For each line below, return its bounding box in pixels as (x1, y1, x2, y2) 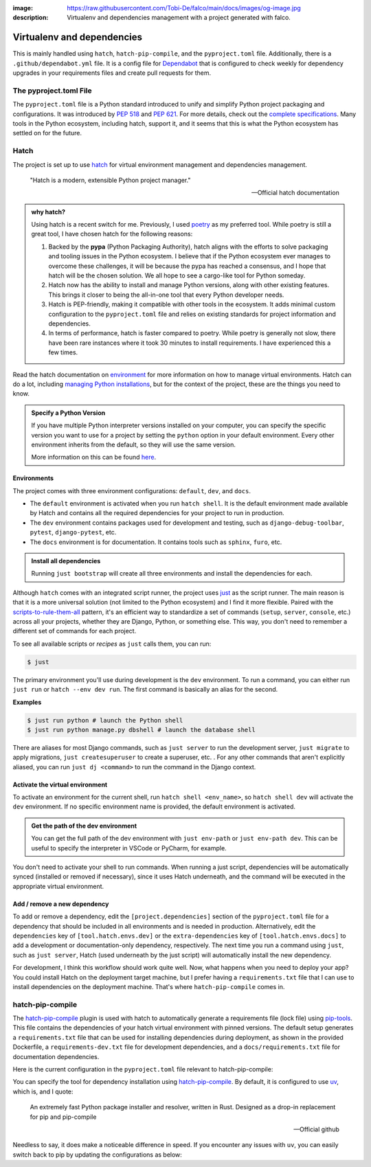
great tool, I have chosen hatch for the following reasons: (31, 230, 193, 238)
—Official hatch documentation (251, 189, 339, 197)
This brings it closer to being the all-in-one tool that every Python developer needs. (48, 291, 284, 299)
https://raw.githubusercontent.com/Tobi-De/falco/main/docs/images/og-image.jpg (67, 4, 302, 12)
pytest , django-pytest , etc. (30, 528, 117, 536)
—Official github (293, 1125, 339, 1133)
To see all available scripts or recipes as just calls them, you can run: (12, 639, 212, 648)
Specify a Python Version (31, 409, 106, 417)
